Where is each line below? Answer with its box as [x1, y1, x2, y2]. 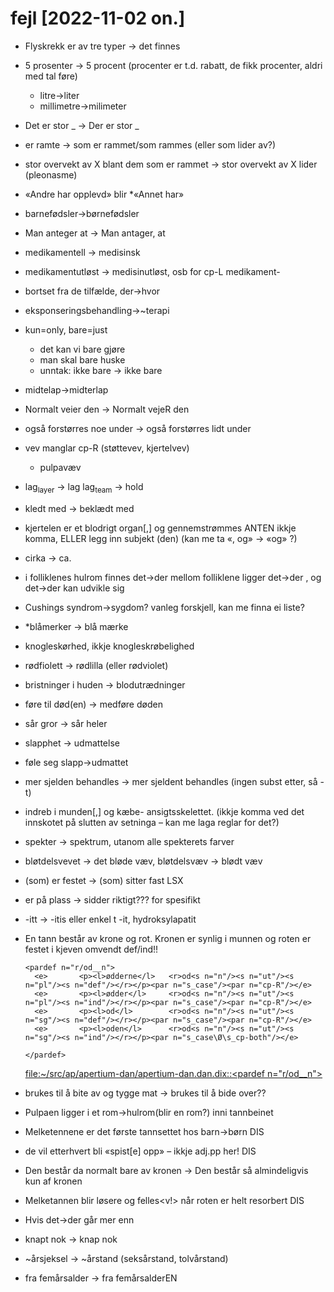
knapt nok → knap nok [24, 1233, 118, 1245]
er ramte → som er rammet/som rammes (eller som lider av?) [24, 138, 277, 151]
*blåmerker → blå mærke [24, 620, 129, 632]
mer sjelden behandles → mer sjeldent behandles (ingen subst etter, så [24, 775, 318, 787]
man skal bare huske [39, 353, 126, 366]
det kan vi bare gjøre [39, 343, 126, 355]
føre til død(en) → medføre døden [24, 698, 163, 710]
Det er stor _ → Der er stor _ [24, 119, 140, 131]
